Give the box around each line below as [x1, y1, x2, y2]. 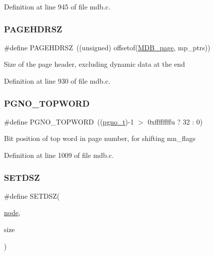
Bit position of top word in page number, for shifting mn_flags [4, 133, 196, 143]
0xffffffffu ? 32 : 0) [147, 116, 203, 127]
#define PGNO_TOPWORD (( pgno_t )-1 [4, 116, 134, 127]
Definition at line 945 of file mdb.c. [4, 1, 111, 11]
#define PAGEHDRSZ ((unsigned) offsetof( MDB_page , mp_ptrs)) [4, 42, 211, 52]
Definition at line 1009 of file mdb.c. [4, 150, 114, 160]
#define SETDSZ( [4, 190, 60, 201]
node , [4, 207, 21, 218]
